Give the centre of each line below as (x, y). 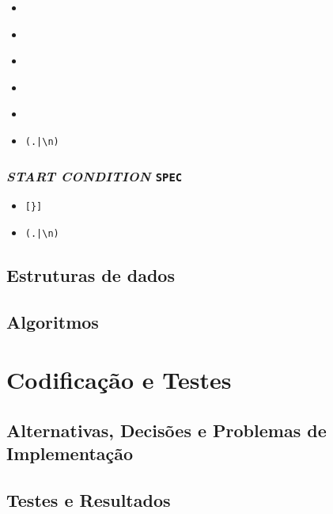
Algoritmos (53, 321)
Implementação (70, 453)
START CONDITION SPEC (95, 175)
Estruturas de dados (91, 275)
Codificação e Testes (119, 380)
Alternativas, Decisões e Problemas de (166, 430)
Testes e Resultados (89, 500)
